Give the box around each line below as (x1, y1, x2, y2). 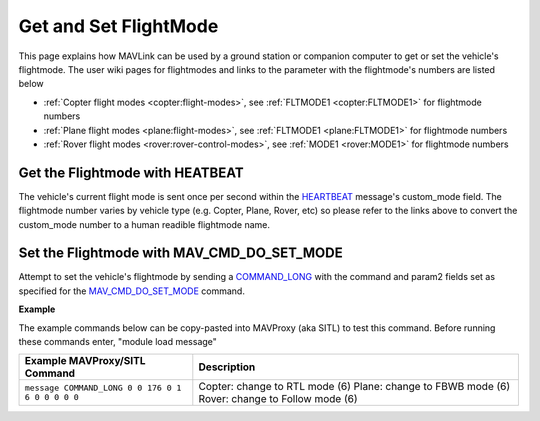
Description (198, 360, 256, 374)
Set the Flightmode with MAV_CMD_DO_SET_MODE (18, 245, 344, 262)
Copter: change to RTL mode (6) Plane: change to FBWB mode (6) (198, 380, 511, 394)
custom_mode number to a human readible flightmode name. (18, 218, 270, 230)
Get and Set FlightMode (18, 15, 219, 37)
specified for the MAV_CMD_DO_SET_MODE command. (18, 285, 245, 297)
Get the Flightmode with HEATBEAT (18, 164, 244, 181)
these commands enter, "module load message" (18, 336, 217, 348)
